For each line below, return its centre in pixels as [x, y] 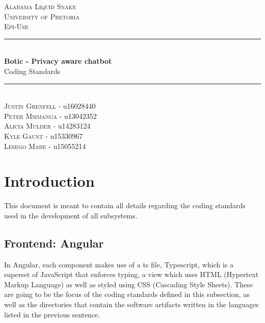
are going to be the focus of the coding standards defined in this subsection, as [127, 294]
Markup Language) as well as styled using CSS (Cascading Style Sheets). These [129, 284]
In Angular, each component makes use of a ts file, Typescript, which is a [119, 264]
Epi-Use [16, 26]
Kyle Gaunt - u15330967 [44, 135]
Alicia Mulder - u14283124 [47, 126]
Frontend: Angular [54, 243]
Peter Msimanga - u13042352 [50, 116]
